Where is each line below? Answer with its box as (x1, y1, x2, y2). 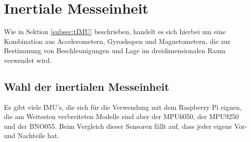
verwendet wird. (4, 55, 52, 65)
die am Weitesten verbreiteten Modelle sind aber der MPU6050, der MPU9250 (4, 111, 239, 122)
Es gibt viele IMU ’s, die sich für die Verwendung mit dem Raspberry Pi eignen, (4, 101, 242, 112)
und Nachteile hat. (4, 130, 60, 141)
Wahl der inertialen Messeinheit (4, 79, 169, 94)
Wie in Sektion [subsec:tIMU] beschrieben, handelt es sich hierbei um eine (4, 26, 226, 37)
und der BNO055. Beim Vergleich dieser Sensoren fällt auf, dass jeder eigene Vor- (4, 121, 248, 131)
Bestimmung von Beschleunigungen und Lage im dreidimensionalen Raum (4, 45, 226, 56)
